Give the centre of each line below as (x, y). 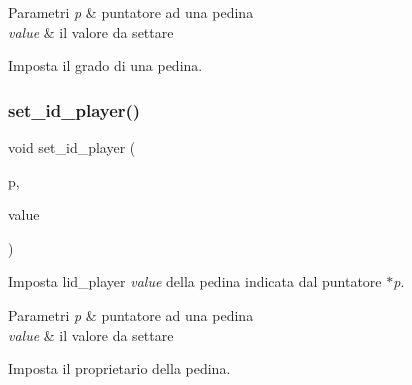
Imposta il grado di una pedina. (105, 65)
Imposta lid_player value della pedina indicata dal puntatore (195, 281)
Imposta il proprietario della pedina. (119, 368)
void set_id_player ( (72, 147)
